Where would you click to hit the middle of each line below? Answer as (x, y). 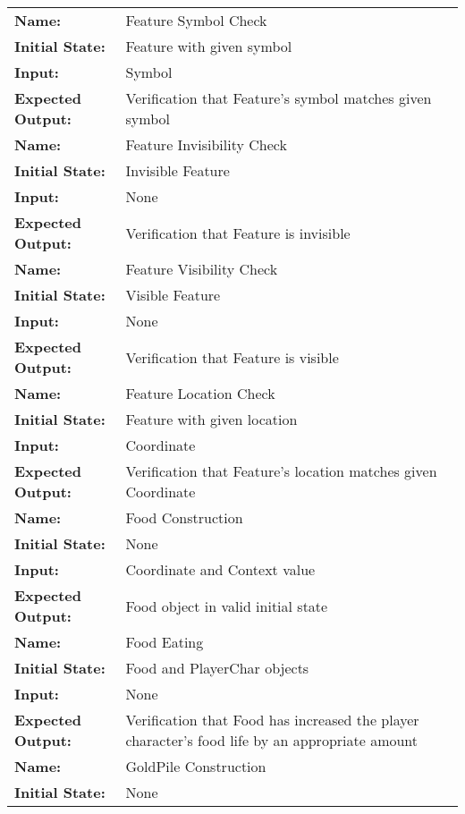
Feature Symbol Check (196, 20)
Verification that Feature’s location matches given (281, 471)
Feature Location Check (200, 393)
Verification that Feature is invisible (238, 233)
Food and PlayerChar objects (217, 668)
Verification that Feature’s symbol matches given (279, 98)
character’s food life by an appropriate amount (272, 740)
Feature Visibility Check (202, 269)
